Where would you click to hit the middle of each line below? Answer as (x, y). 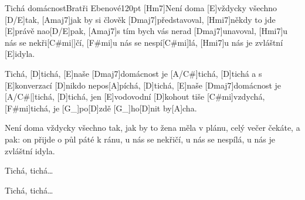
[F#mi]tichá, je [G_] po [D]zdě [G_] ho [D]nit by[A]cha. (101, 108)
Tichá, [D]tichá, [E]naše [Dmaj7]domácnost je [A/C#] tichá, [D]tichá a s (133, 73)
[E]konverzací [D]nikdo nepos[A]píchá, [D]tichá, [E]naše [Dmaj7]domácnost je (143, 85)
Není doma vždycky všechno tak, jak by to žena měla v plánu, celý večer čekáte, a (152, 128)
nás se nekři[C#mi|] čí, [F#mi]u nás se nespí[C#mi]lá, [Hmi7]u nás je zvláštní (144, 42)
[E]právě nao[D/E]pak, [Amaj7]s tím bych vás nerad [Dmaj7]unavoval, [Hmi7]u (146, 31)
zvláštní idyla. (30, 150)
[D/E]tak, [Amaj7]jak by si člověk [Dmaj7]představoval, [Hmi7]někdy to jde (140, 19)
